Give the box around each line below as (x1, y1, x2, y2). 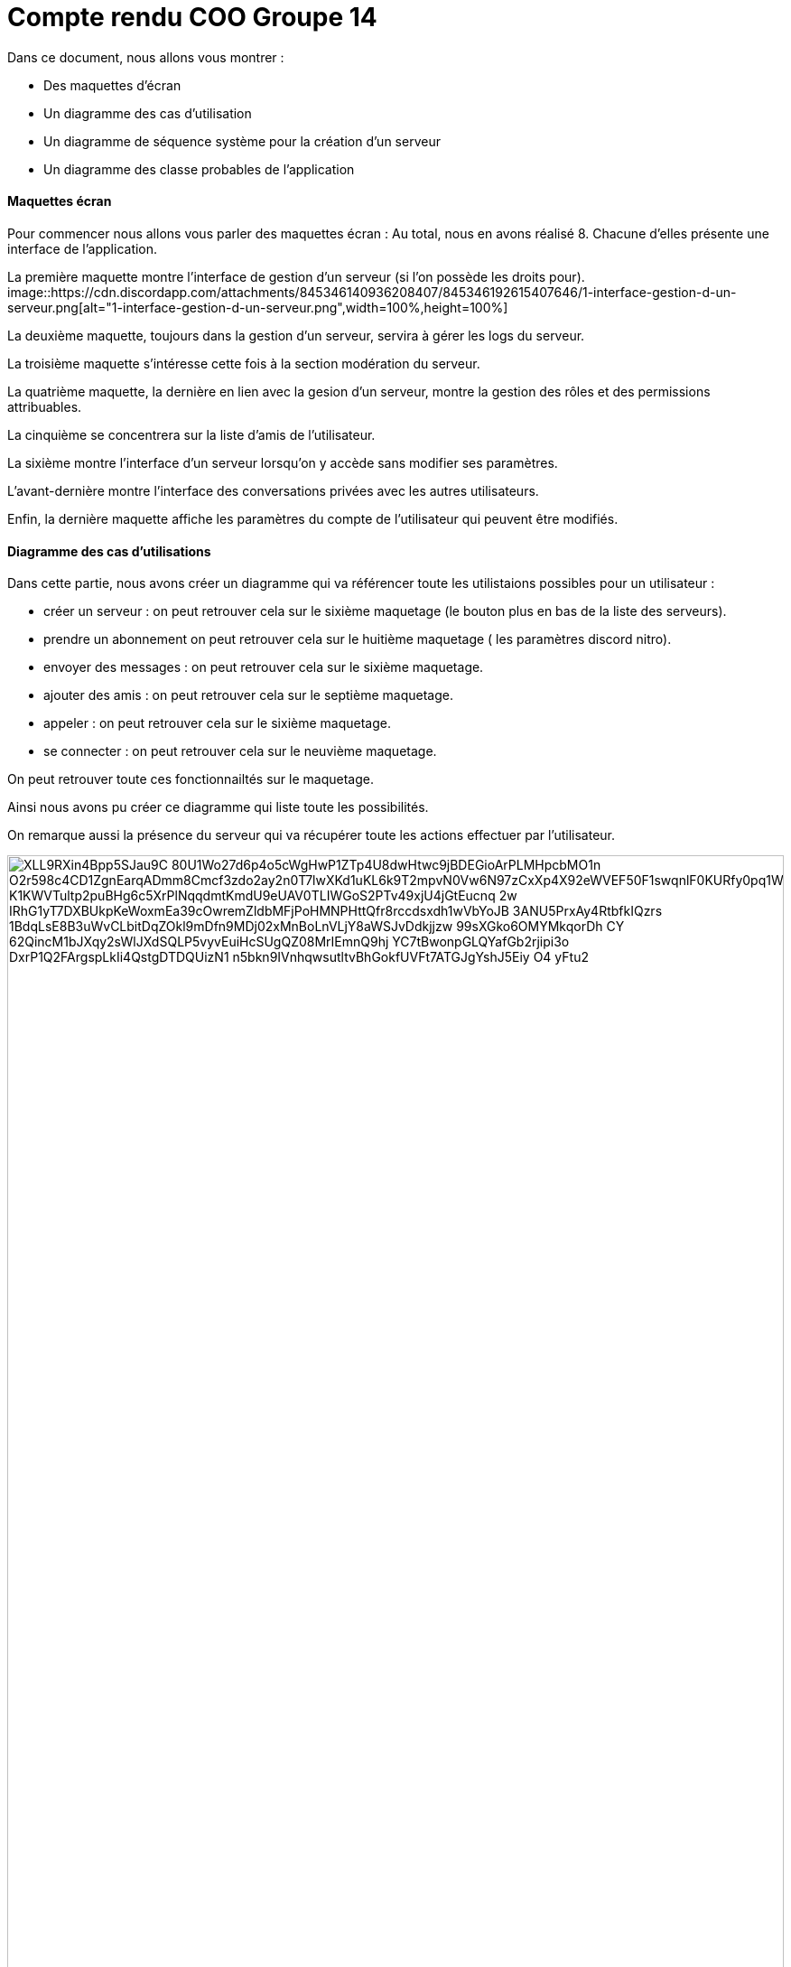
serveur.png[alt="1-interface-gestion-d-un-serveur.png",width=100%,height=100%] (7, 299, 508, 315)
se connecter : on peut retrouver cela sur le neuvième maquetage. (43, 743, 437, 760)
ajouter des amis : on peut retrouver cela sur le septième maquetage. (43, 687, 453, 704)
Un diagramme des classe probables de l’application (43, 161, 355, 177)
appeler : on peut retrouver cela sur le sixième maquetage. (43, 715, 391, 732)
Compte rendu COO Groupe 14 (7, 2, 377, 33)
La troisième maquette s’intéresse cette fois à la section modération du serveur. (7, 355, 480, 371)
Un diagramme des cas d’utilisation (43, 105, 252, 121)
